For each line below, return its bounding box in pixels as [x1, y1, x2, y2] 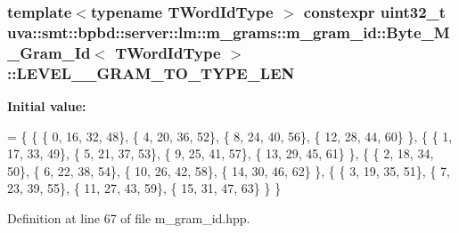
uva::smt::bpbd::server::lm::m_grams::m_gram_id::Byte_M [7, 20, 450, 43]
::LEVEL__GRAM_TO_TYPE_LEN [7, 61, 295, 84]
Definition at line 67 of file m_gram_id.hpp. [7, 208, 250, 227]
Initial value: [7, 96, 86, 115]
